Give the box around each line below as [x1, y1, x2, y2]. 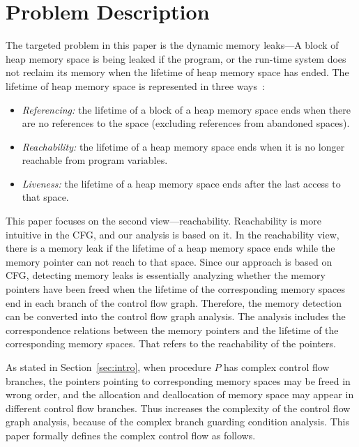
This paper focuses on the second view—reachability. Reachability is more [6, 213, 321, 228]
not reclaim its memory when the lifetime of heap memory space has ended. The [6, 65, 349, 79]
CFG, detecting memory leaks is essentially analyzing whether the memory [6, 268, 326, 282]
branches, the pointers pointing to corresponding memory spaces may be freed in [6, 373, 351, 388]
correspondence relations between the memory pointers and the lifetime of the [6, 322, 339, 337]
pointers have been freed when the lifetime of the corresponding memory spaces [6, 282, 345, 296]
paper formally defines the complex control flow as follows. [6, 427, 256, 442]
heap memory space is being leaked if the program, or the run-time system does [6, 51, 346, 66]
